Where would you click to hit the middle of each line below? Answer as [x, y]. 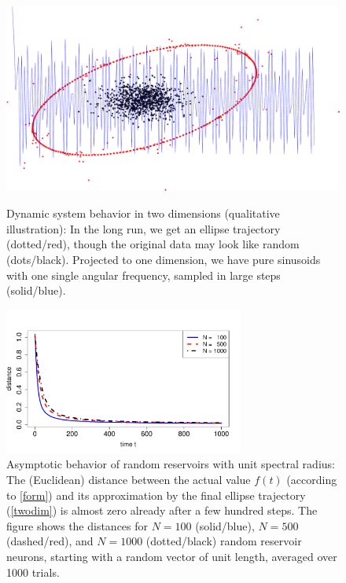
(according [312, 480]
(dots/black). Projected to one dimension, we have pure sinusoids [164, 259]
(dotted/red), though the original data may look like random [153, 244]
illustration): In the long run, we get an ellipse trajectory [144, 228]
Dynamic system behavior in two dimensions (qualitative [143, 213]
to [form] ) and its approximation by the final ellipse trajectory [156, 495]
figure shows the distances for [77, 525]
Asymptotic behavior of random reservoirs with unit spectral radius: [171, 464]
